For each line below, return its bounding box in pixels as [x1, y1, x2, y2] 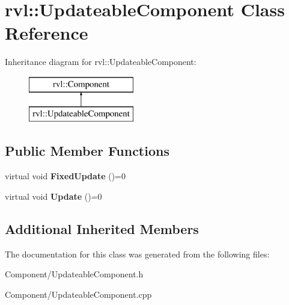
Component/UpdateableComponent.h [5, 268, 144, 280]
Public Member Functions [5, 141, 169, 160]
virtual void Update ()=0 [5, 189, 102, 202]
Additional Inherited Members [5, 219, 199, 238]
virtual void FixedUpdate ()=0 [5, 170, 126, 182]
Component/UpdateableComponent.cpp [5, 288, 152, 300]
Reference [5, 20, 88, 45]
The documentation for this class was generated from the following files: [5, 247, 270, 260]
